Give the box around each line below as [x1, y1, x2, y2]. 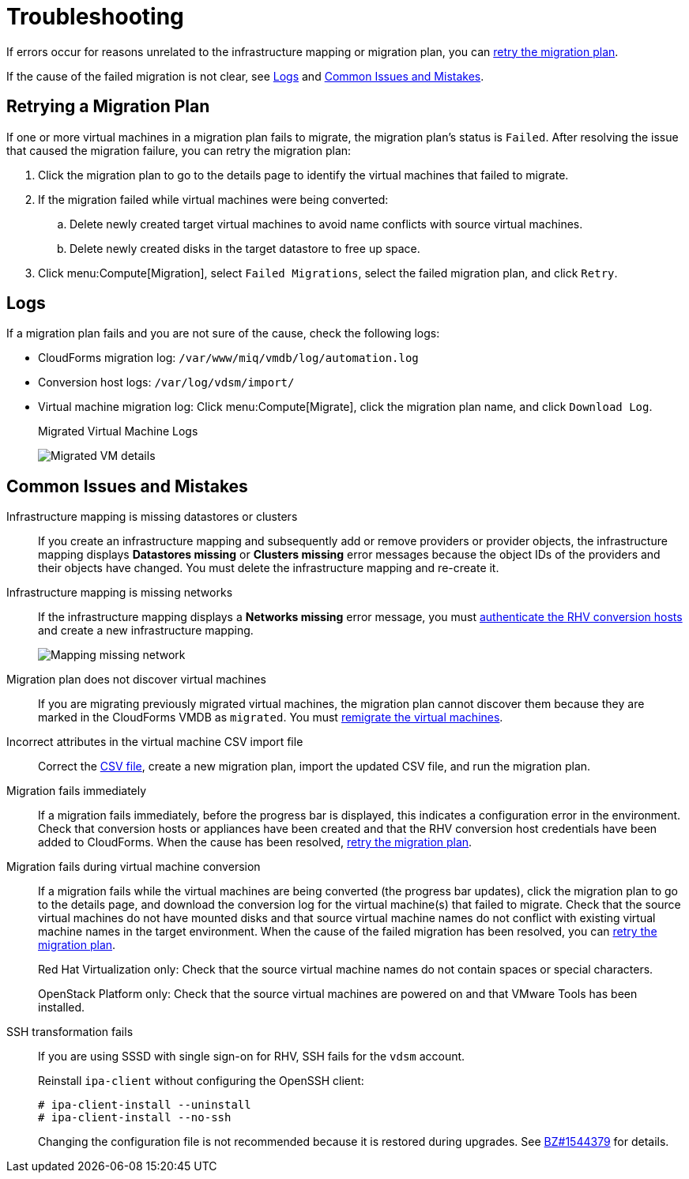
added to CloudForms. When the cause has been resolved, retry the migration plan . [38, 835, 473, 849]
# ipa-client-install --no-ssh [38, 1111, 232, 1124]
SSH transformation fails [6, 1025, 134, 1039]
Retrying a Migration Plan [6, 96, 210, 117]
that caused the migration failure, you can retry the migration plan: [6, 143, 352, 157]
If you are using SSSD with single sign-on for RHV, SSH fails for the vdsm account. [38, 1049, 465, 1064]
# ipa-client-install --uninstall [38, 1098, 251, 1112]
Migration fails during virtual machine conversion [6, 860, 261, 874]
